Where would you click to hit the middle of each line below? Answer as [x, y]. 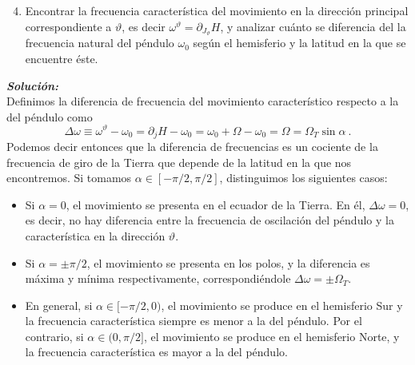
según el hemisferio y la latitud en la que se [299, 43]
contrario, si [54, 336]
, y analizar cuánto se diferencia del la [313, 26]
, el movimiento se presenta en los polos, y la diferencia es [228, 262]
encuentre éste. [62, 59]
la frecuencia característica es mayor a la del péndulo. [156, 352]
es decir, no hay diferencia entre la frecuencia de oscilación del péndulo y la [209, 220]
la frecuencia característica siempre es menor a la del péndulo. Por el [194, 321]
